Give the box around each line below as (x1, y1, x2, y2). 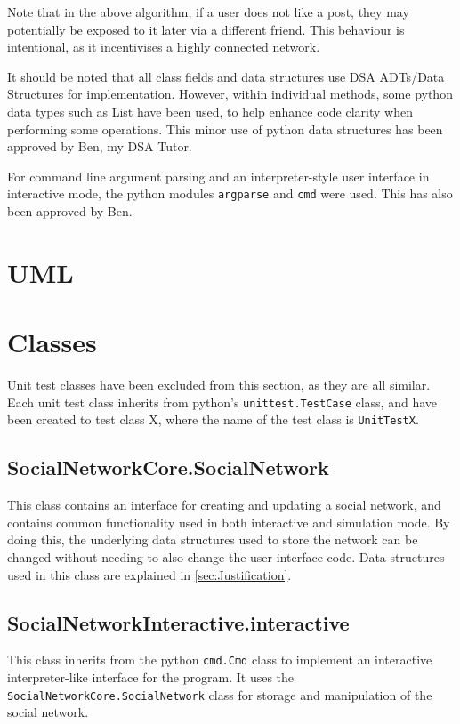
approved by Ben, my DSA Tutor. (7, 137, 192, 156)
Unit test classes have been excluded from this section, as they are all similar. (7, 375, 431, 394)
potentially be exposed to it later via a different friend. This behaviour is (7, 20, 405, 38)
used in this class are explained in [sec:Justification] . (7, 565, 292, 583)
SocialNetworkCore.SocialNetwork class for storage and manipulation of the (7, 685, 432, 704)
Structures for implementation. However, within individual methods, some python (7, 84, 453, 103)
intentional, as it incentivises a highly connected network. (7, 37, 320, 56)
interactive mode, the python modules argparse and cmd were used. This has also (7, 184, 453, 203)
